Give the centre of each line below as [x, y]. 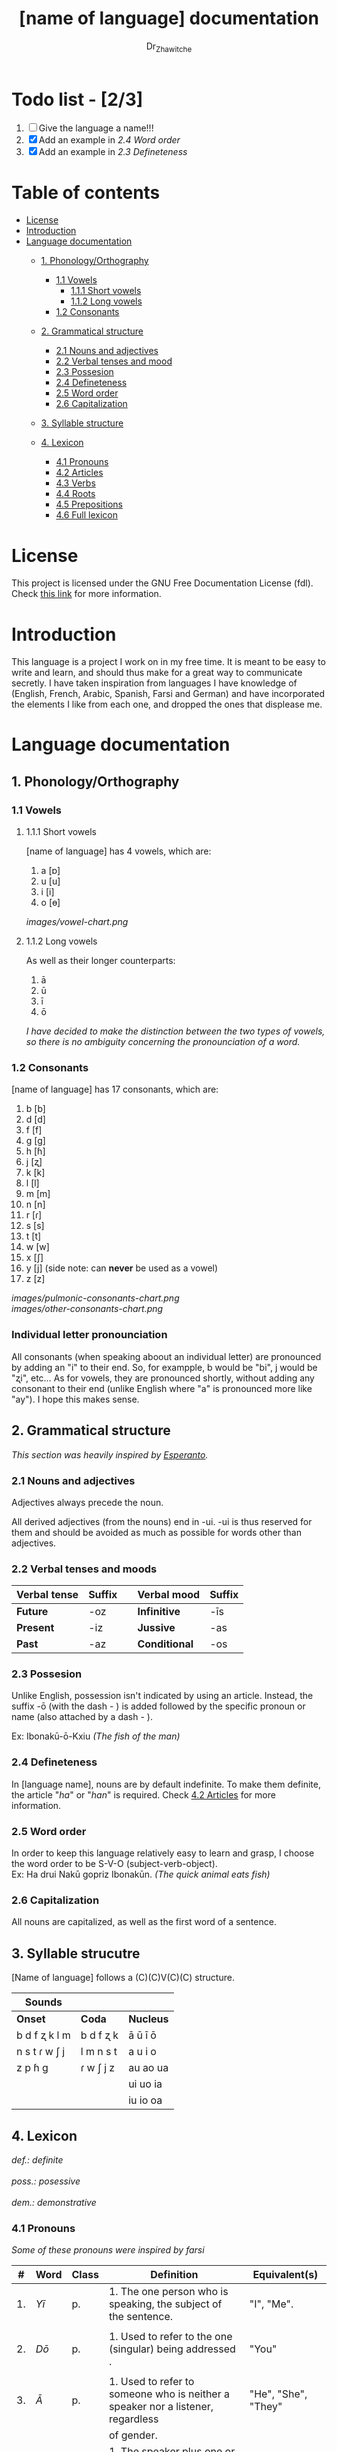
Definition [174, 2275]
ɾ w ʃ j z [98, 2068]
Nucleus [148, 2019]
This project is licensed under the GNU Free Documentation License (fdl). [162, 583]
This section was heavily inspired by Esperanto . [110, 1454]
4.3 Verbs [75, 483]
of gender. [133, 2435]
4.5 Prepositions [89, 504]
